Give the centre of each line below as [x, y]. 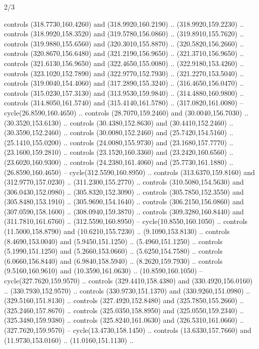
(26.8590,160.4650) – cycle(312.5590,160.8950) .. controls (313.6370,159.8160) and [129, 172]
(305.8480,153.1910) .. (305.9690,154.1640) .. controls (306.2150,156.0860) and [124, 201]
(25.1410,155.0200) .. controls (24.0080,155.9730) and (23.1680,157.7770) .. [119, 142]
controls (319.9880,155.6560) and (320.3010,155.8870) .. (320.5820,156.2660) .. [124, 43]
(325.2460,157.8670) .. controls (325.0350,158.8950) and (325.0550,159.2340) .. [124, 310]
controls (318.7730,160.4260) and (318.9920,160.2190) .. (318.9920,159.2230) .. [124, 23]
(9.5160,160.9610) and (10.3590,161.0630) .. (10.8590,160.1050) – [104, 271]
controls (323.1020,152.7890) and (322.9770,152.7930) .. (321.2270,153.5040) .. [124, 73]
